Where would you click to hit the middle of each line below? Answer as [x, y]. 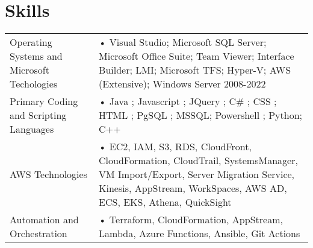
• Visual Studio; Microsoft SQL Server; [183, 42]
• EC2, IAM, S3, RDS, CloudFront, [175, 147]
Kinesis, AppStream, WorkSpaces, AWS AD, [193, 188]
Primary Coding [44, 101]
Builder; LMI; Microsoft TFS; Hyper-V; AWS [195, 70]
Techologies [34, 84]
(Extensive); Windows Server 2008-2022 [182, 84]
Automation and [44, 220]
